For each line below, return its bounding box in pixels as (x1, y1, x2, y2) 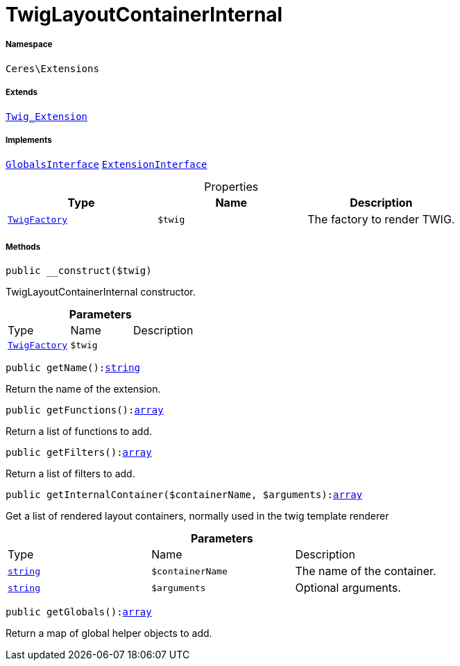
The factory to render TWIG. (307, 212, 455, 227)
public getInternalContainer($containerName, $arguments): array (6, 489, 363, 501)
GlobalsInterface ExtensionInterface (6, 159, 207, 171)
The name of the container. (295, 564, 436, 579)
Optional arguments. (295, 581, 401, 595)
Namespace (6, 40, 53, 50)
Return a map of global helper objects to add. (6, 627, 212, 640)
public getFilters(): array (6, 447, 152, 459)
